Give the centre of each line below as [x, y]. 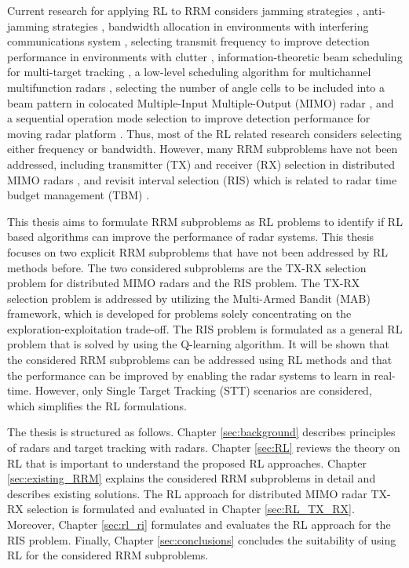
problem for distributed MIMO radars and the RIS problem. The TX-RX [184, 283]
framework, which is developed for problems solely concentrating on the [179, 313]
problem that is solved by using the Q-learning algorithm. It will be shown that [198, 344]
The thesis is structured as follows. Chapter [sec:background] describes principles [201, 432]
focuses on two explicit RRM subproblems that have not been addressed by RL [198, 251]
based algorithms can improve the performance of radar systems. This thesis [191, 237]
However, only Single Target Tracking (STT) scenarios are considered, [203, 390]
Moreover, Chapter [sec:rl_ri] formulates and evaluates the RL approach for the [199, 524]
